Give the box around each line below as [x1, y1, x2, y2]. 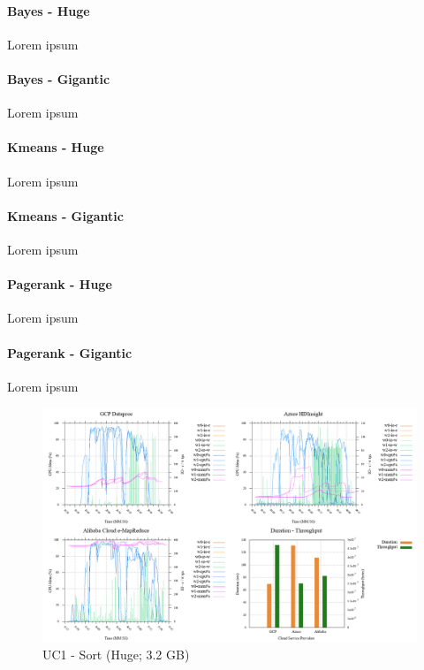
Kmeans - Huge [7, 138, 104, 156]
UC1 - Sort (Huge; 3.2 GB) [42, 644, 190, 663]
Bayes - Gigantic [7, 69, 110, 88]
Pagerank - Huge [7, 275, 112, 293]
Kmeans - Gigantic [7, 206, 124, 225]
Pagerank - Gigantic [7, 343, 132, 362]
